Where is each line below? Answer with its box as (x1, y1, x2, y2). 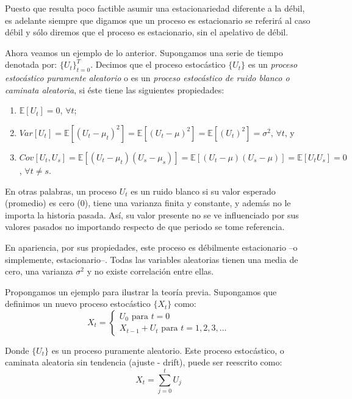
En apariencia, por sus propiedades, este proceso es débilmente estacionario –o (5, 240, 298, 253)
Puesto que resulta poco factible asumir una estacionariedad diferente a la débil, (5, 2, 305, 14)
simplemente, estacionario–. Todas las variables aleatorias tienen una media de (5, 253, 298, 265)
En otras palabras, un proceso (5, 184, 117, 197)
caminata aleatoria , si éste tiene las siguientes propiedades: (5, 83, 224, 96)
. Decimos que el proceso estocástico (90, 58, 226, 71)
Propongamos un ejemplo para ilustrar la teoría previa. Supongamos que (5, 285, 277, 298)
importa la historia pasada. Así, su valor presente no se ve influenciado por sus (5, 208, 299, 221)
